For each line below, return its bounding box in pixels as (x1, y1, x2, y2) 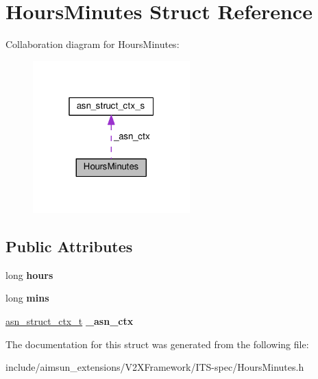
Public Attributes (5, 236, 133, 256)
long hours (5, 267, 53, 282)
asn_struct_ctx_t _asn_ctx (5, 314, 134, 328)
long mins (5, 291, 49, 305)
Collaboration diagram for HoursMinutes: (5, 37, 180, 51)
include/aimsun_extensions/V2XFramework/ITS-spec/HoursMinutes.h (5, 360, 304, 374)
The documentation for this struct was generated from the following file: (5, 337, 309, 351)
